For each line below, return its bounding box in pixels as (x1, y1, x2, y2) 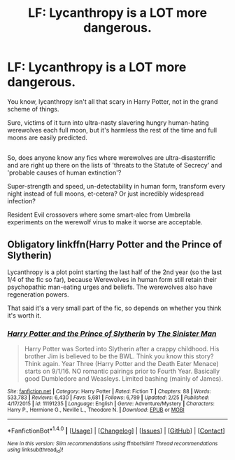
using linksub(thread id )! (7, 447, 64, 454)
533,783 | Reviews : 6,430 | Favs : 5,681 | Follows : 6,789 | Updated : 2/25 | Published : (7, 394, 210, 401)
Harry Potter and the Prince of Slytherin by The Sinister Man (7, 329, 217, 339)
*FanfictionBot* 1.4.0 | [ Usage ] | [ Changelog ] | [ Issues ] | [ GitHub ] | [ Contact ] (7, 426, 225, 435)
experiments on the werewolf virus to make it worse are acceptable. (7, 218, 203, 226)
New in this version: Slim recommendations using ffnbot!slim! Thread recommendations (7, 440, 218, 447)
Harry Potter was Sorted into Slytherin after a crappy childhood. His (24, 345, 220, 353)
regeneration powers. (7, 290, 69, 299)
